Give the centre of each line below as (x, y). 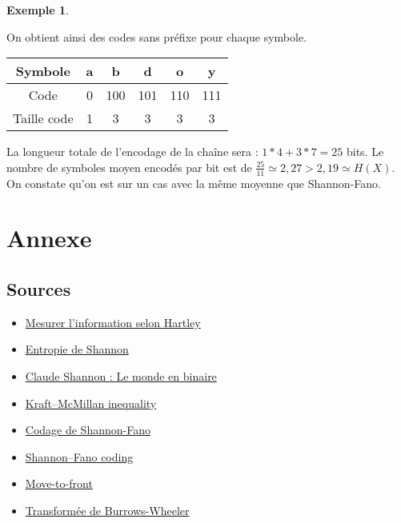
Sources (39, 288)
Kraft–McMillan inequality (91, 403)
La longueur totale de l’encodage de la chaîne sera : (132, 152)
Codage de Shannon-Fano (88, 430)
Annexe (49, 238)
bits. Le (365, 152)
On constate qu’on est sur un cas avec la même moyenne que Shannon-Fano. (194, 183)
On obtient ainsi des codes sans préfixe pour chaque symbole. (157, 36)
